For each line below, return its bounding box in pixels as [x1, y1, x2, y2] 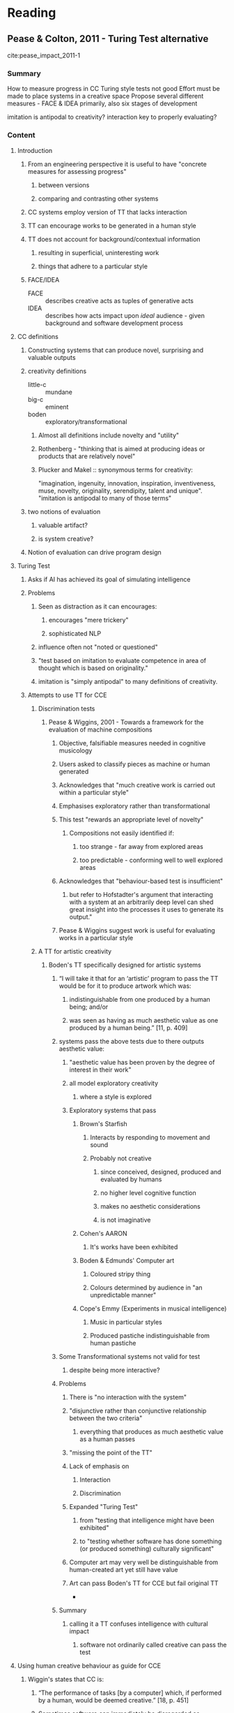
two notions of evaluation [27, 507, 101, 516]
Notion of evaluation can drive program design [27, 548, 162, 556]
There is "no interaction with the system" [69, 1392, 187, 1401]
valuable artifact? [38, 520, 88, 529]
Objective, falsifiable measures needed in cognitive [58, 738, 206, 747]
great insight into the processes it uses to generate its [69, 905, 224, 913]
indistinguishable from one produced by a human [69, 995, 210, 1003]
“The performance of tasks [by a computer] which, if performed [38, 1689, 221, 1697]
